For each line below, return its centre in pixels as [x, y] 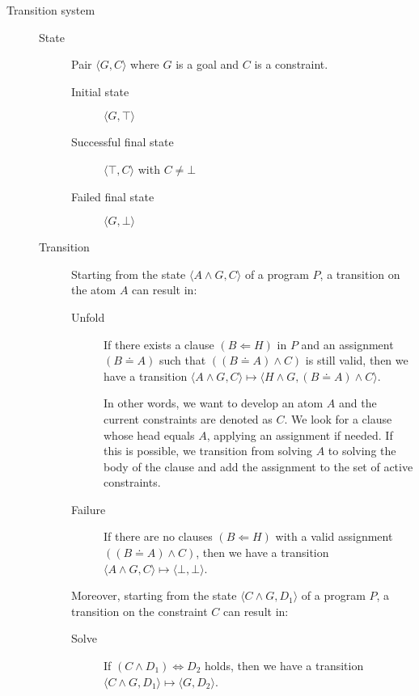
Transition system [51, 10]
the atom [94, 290]
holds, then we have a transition [284, 666]
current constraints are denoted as [188, 418]
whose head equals [149, 434]
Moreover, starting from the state [154, 595]
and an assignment [347, 344]
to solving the [362, 451]
